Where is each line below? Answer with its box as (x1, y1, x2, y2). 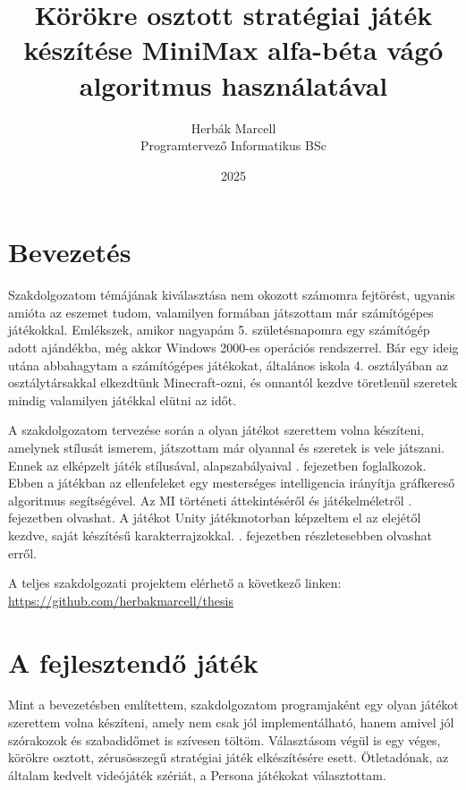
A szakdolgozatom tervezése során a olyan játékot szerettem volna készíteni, (8, 420, 425, 439)
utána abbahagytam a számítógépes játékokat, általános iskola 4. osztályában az (8, 355, 448, 374)
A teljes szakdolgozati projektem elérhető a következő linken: (8, 573, 342, 592)
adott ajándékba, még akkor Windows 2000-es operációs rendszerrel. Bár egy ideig (8, 338, 459, 356)
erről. (8, 543, 37, 562)
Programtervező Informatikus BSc (140, 136, 326, 155)
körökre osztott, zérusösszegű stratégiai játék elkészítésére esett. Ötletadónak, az (8, 748, 449, 767)
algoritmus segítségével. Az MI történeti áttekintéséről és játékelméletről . (8, 490, 412, 509)
